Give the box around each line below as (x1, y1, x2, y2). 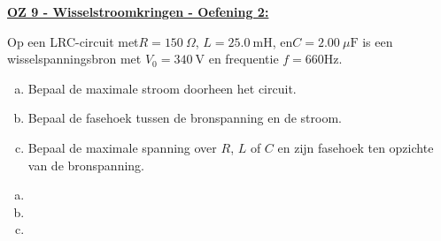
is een (362, 32, 393, 50)
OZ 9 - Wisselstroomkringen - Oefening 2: (7, 3, 269, 20)
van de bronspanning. (27, 155, 145, 174)
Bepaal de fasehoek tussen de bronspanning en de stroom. (27, 109, 342, 127)
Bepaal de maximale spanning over (27, 138, 217, 156)
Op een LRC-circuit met (7, 32, 139, 50)
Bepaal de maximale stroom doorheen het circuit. (27, 79, 297, 97)
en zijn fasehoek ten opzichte (277, 138, 434, 156)
